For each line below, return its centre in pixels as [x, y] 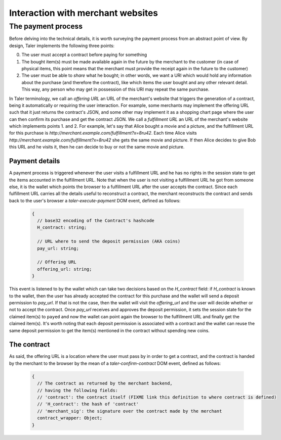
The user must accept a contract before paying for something [84, 55]
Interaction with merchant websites [83, 13]
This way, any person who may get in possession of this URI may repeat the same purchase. [116, 90]
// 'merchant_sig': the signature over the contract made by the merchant [130, 411]
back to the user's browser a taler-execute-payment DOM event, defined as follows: [95, 200]
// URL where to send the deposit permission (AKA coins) [109, 242]
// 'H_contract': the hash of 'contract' [88, 404]
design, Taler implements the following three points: [62, 46]
